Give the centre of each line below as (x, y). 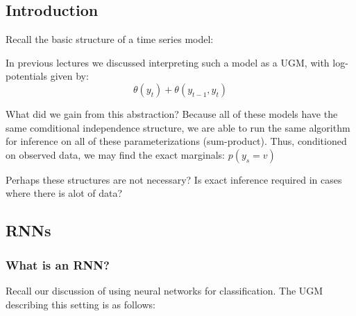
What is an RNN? (58, 264)
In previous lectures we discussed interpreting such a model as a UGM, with (168, 62)
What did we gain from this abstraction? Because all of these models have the (172, 113)
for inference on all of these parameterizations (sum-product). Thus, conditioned (176, 141)
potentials (26, 76)
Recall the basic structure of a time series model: (110, 39)
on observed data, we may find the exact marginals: (115, 154)
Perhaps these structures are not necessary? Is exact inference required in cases (174, 179)
